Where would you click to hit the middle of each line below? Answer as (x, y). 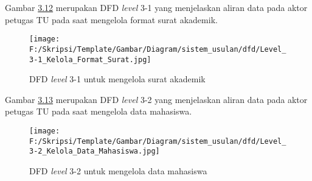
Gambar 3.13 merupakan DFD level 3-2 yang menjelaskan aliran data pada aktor (156, 99)
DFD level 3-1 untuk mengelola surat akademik (117, 79)
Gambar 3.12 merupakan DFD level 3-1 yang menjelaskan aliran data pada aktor (156, 7)
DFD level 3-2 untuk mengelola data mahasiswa (118, 170)
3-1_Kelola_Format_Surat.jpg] (90, 59)
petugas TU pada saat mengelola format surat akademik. (111, 19)
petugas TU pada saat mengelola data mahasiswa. (99, 111)
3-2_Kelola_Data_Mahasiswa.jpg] (95, 151)
